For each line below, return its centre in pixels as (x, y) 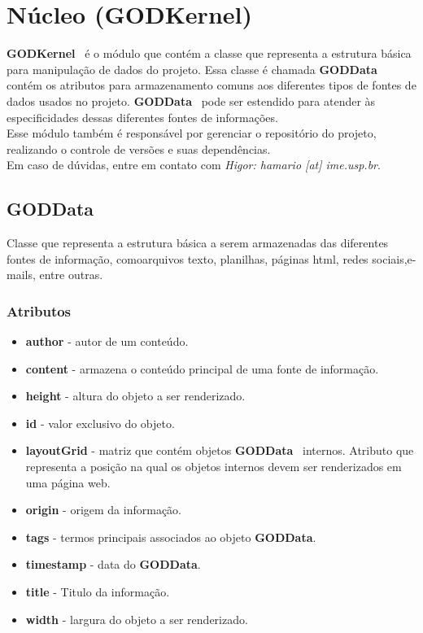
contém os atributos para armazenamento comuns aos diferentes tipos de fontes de (211, 85)
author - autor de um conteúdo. (107, 341)
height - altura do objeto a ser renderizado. (135, 396)
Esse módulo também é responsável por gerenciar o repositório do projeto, (192, 133)
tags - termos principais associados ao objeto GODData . (171, 537)
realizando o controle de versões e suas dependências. (139, 148)
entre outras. (71, 275)
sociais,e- (394, 258)
